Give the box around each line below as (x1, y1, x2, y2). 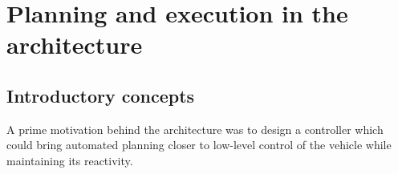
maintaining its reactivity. (6, 152, 133, 168)
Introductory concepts (6, 83, 195, 107)
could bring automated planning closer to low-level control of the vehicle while (6, 136, 392, 153)
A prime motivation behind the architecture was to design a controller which (6, 120, 384, 137)
